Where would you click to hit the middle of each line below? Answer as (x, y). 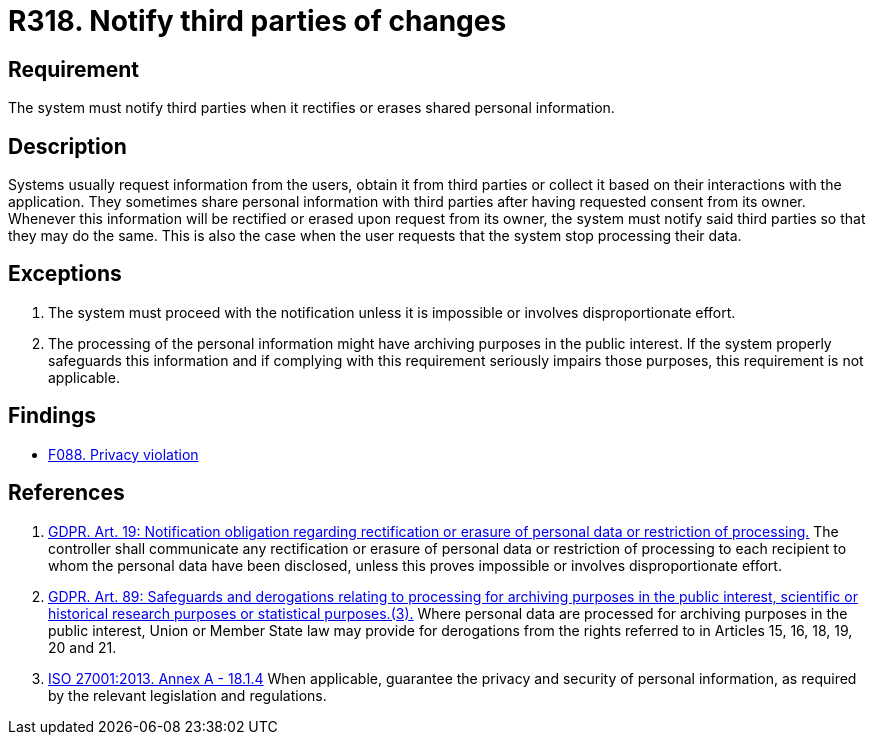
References (66, 493)
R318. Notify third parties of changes (257, 21)
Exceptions (65, 274)
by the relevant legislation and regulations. (187, 695)
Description (67, 146)
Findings (52, 416)
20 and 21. (82, 647)
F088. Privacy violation (123, 454)
